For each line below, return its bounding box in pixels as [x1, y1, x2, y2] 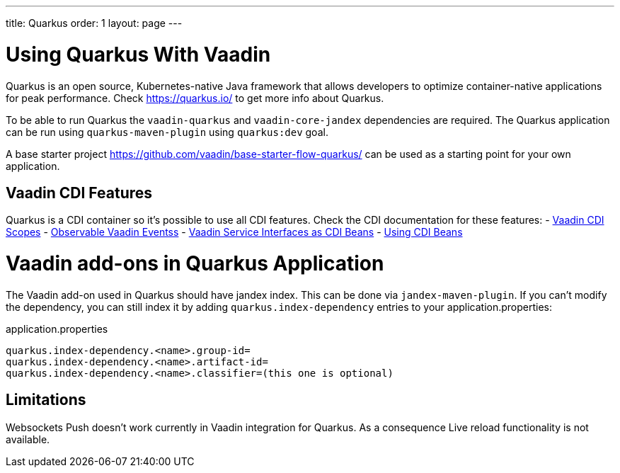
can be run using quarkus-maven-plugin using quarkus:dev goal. [6, 125, 328, 138]
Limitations [6, 391, 86, 409]
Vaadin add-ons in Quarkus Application [6, 251, 384, 276]
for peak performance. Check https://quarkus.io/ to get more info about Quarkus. [6, 91, 384, 104]
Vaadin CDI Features [6, 183, 153, 202]
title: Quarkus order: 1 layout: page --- [6, 17, 183, 29]
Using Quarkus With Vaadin [6, 42, 271, 67]
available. [6, 433, 50, 445]
